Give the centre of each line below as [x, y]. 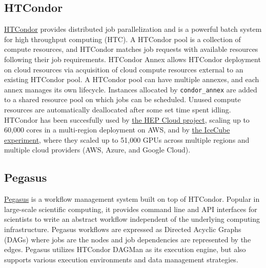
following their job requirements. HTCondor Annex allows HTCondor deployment [132, 59]
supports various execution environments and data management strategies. [121, 259]
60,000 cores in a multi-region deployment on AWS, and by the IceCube [117, 130]
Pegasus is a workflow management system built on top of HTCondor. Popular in [132, 199]
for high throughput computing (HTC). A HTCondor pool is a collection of [122, 39]
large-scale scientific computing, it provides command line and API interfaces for [131, 209]
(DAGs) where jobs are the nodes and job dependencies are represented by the [128, 239]
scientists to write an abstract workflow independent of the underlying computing [132, 219]
